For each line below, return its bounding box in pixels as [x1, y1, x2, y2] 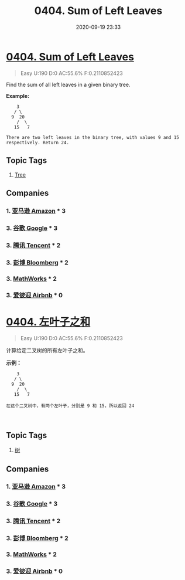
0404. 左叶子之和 [6, 315, 91, 328]
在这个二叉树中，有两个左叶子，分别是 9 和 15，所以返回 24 [6, 403, 135, 409]
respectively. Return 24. [6, 140, 69, 145]
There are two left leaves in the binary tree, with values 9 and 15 [6, 134, 180, 140]
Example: [6, 92, 30, 99]
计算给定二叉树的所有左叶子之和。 [6, 347, 88, 354]
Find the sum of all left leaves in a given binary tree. [6, 81, 131, 88]
